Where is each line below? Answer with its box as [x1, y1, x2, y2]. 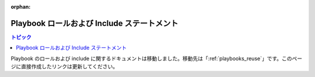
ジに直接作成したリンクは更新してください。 [10, 63, 118, 70]
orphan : [10, 3, 31, 10]
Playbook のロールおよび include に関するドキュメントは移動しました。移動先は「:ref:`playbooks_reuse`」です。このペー [10, 55, 303, 62]
